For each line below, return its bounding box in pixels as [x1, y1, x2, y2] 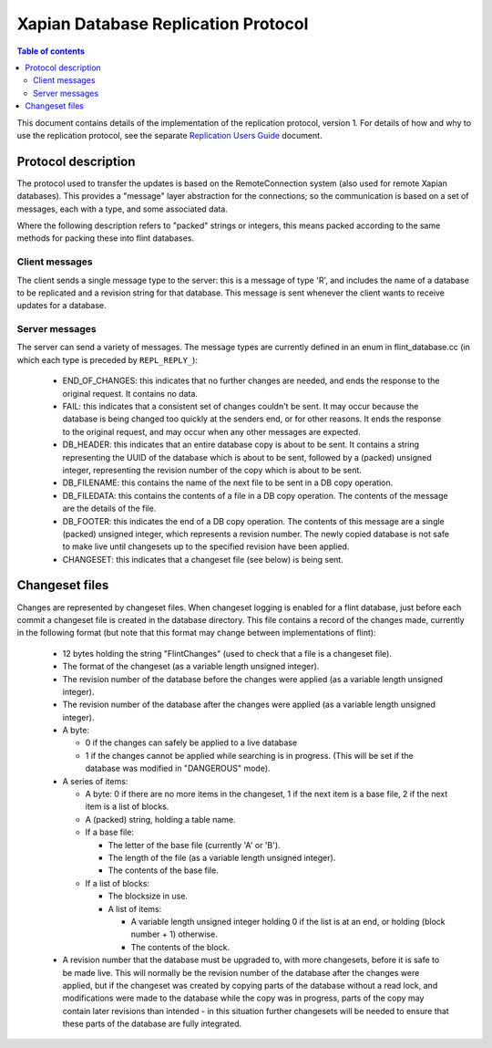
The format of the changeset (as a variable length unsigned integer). [62, 661, 320, 672]
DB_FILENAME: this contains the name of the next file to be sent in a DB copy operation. [62, 477, 394, 488]
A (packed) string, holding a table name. [85, 814, 236, 825]
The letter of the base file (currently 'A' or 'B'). [108, 839, 282, 850]
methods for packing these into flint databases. [16, 233, 195, 244]
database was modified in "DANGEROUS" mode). [85, 763, 271, 774]
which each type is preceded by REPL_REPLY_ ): [16, 354, 198, 365]
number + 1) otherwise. [130, 929, 218, 939]
